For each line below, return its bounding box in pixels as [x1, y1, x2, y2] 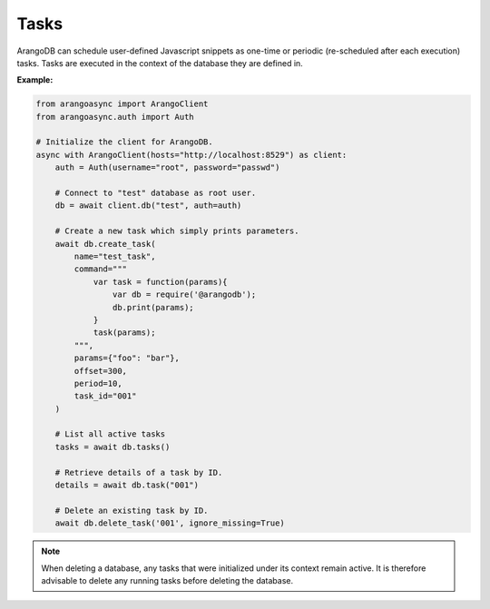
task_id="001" [73, 391, 137, 401]
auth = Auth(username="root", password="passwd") [54, 162, 280, 172]
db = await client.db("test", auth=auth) [54, 201, 242, 211]
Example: [16, 74, 54, 85]
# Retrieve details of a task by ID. [54, 467, 223, 477]
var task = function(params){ [93, 277, 228, 287]
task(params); [93, 328, 156, 338]
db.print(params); [112, 302, 194, 312]
